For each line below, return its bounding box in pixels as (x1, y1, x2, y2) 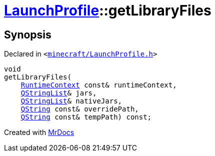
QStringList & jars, (20, 89, 97, 97)
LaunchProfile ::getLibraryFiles (4, 2, 211, 19)
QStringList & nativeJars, (20, 97, 122, 105)
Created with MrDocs (4, 128, 74, 137)
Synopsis (4, 28, 51, 41)
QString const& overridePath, (20, 105, 139, 113)
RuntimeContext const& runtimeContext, (20, 81, 177, 89)
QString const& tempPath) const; (20, 113, 152, 121)
